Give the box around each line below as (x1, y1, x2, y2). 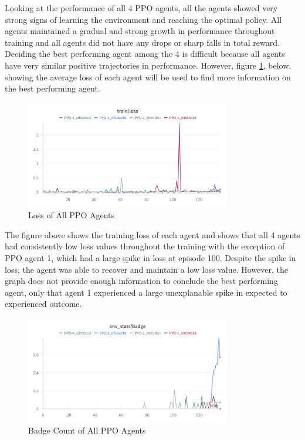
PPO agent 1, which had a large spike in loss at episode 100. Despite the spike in (5, 251, 296, 263)
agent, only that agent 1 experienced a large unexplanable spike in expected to (5, 286, 287, 298)
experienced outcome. (5, 297, 82, 310)
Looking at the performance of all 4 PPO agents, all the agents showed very (5, 2, 278, 13)
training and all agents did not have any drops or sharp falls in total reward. (5, 36, 280, 48)
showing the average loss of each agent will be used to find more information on (5, 70, 291, 83)
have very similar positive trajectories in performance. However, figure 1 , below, (5, 59, 292, 71)
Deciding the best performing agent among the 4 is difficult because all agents (5, 48, 285, 60)
